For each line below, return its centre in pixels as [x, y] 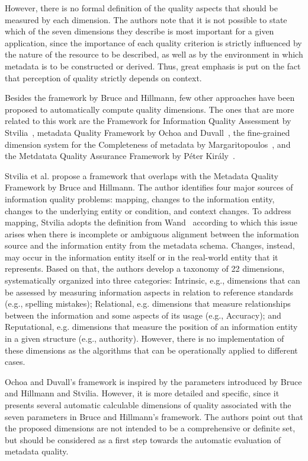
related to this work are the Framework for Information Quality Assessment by [148, 121]
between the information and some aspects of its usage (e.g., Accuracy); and [143, 315]
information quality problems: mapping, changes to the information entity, [140, 198]
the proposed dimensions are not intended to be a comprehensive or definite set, [150, 428]
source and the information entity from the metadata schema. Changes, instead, [150, 245]
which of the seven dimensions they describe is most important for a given [139, 31]
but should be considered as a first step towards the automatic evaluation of [143, 439]
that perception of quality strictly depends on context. [103, 77]
